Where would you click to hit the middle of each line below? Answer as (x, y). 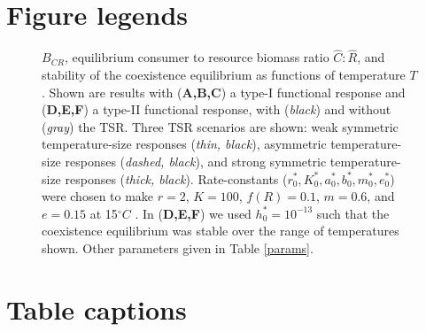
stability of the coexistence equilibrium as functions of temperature (224, 74)
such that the (353, 213)
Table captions (97, 309)
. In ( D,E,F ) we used (193, 213)
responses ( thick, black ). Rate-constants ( (176, 178)
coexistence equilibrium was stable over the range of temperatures (221, 231)
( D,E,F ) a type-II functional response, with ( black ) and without (217, 109)
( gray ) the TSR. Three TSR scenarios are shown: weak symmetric (220, 126)
